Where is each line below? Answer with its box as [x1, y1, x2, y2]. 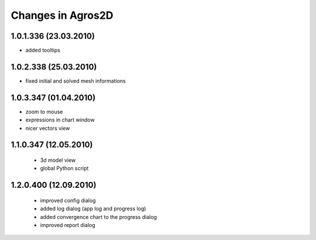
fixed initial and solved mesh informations [25, 77, 126, 84]
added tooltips [25, 47, 61, 54]
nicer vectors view [25, 124, 70, 131]
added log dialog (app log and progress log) [40, 205, 146, 212]
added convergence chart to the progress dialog [40, 213, 157, 220]
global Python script [40, 165, 89, 172]
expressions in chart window [25, 116, 95, 123]
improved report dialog [40, 222, 96, 229]
